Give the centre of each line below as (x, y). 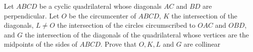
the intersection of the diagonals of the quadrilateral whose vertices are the (137, 34)
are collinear (202, 44)
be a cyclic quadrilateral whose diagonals (100, 6)
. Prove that (118, 44)
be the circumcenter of (103, 15)
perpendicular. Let (32, 15)
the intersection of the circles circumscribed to (126, 25)
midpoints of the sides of (41, 44)
